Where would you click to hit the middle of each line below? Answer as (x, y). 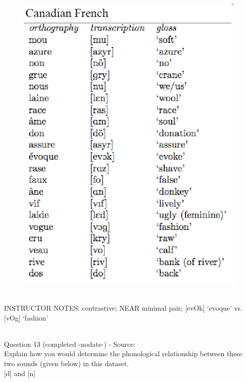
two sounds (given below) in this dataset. (66, 363)
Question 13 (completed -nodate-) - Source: (70, 344)
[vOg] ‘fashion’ (26, 317)
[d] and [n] (20, 373)
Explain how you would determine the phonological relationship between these (123, 354)
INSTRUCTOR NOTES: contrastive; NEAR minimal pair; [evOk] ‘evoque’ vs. (123, 308)
